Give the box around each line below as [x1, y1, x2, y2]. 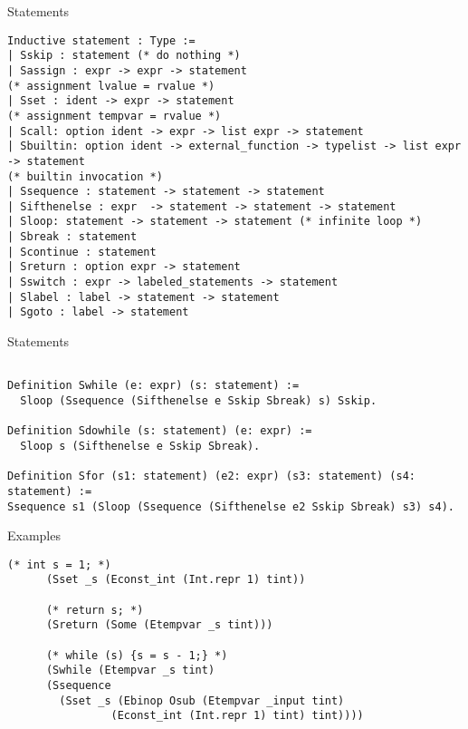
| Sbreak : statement [7, 230, 138, 244]
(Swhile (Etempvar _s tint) [45, 664, 215, 677]
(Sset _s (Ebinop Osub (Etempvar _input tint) [59, 694, 345, 707]
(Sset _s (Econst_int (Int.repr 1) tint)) [45, 573, 306, 587]
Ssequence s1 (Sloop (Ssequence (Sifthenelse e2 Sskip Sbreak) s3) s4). [7, 500, 454, 513]
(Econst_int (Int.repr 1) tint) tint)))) [110, 709, 364, 723]
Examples [7, 526, 61, 545]
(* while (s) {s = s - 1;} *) [45, 648, 228, 662]
